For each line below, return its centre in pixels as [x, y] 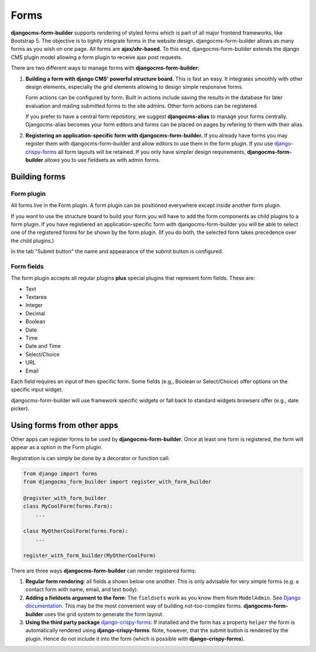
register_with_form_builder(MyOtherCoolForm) [90, 555]
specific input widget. [37, 389]
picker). [20, 409]
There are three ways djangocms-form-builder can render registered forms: [104, 571]
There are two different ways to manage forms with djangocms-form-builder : [105, 68]
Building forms [38, 176]
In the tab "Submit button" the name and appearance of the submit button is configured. [117, 251]
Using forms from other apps [65, 425]
